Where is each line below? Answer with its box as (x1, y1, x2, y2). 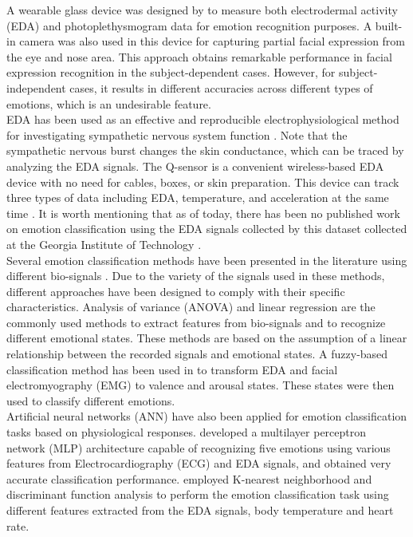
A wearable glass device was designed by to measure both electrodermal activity (6, 2, 398, 18)
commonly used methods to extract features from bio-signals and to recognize (6, 314, 386, 330)
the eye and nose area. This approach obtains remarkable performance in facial (6, 48, 392, 65)
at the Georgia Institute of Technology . (6, 235, 202, 252)
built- (375, 17, 403, 34)
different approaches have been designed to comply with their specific (6, 282, 345, 299)
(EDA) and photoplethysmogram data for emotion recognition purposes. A (6, 17, 372, 34)
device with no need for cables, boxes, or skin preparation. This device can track (6, 173, 399, 190)
